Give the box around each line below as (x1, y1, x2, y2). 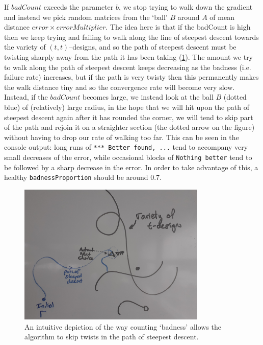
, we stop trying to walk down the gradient (118, 2, 253, 12)
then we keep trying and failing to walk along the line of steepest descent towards (4, 31, 259, 42)
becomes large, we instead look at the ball (82, 91, 214, 102)
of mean (209, 11, 234, 22)
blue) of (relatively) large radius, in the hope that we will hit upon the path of (4, 101, 249, 112)
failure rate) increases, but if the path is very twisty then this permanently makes (4, 72, 259, 82)
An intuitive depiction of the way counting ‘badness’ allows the (24, 321, 222, 332)
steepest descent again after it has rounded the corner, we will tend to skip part (4, 111, 253, 122)
